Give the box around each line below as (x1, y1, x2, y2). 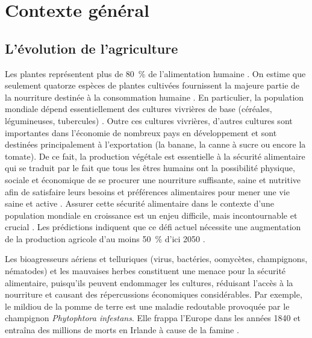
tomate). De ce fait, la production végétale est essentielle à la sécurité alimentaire (5, 149, 305, 162)
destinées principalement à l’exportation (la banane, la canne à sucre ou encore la (5, 138, 306, 151)
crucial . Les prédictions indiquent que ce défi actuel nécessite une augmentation (5, 221, 301, 233)
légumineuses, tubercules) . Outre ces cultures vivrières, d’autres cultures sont (5, 114, 293, 127)
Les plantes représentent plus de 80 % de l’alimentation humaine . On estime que (5, 67, 306, 80)
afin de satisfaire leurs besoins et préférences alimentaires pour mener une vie (5, 185, 290, 198)
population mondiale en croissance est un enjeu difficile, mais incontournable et (5, 208, 298, 221)
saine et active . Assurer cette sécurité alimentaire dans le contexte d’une (5, 197, 274, 210)
